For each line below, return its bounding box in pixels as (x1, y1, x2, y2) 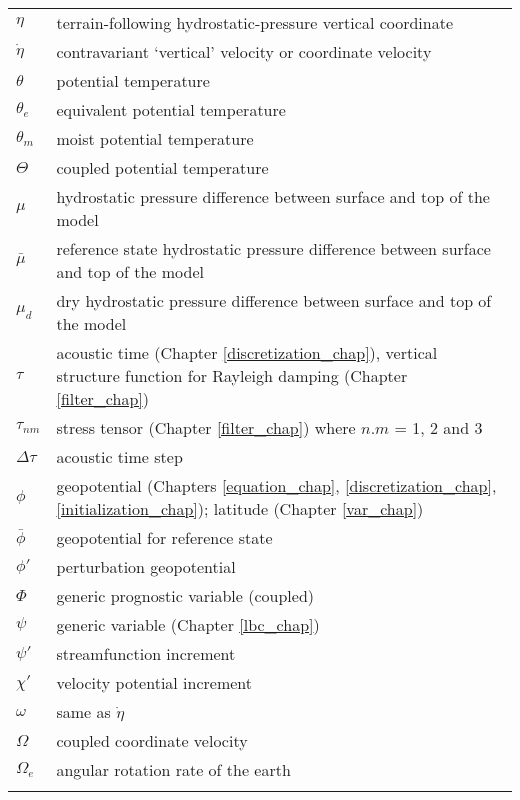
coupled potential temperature (56, 156, 269, 179)
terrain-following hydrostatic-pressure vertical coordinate (56, 11, 454, 34)
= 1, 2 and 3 (394, 416, 483, 439)
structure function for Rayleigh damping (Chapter (56, 364, 408, 387)
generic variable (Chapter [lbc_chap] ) (56, 613, 320, 636)
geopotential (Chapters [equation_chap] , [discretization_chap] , (56, 474, 497, 497)
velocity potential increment (56, 671, 253, 694)
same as (56, 700, 111, 723)
